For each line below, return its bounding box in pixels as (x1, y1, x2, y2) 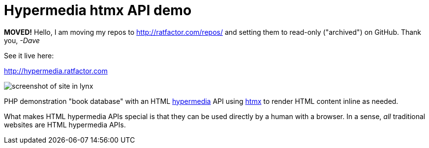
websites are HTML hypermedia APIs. (4, 120, 126, 129)
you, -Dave (4, 36, 40, 45)
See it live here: (4, 51, 54, 60)
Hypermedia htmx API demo (4, 2, 192, 19)
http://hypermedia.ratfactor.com (4, 66, 108, 75)
